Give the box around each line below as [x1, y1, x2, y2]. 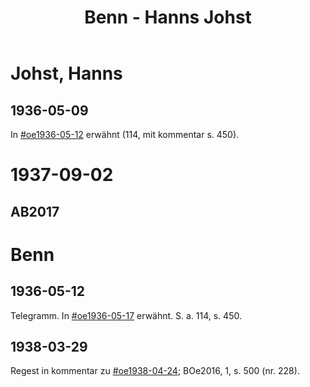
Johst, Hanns [10, 62, 123, 85]
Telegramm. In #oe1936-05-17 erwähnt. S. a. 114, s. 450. [10, 309, 242, 321]
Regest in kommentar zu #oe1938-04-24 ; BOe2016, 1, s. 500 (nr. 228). [10, 365, 300, 377]
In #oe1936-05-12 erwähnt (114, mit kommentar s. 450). [10, 129, 240, 140]
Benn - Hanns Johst [84, 6, 252, 29]
